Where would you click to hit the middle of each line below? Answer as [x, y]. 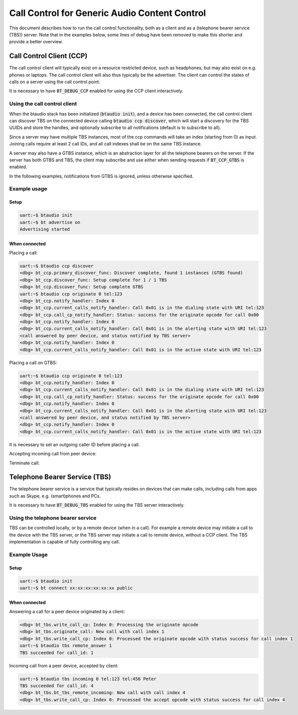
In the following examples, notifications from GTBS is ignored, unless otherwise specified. [101, 176]
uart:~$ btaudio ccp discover [57, 266]
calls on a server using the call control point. [55, 82]
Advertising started [45, 229]
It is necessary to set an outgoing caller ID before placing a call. [74, 444]
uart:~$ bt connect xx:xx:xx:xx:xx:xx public [76, 588]
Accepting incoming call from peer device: [53, 454]
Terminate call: [24, 463]
